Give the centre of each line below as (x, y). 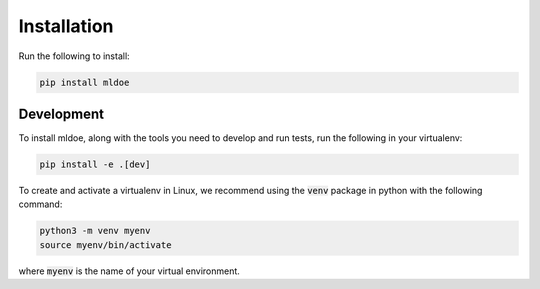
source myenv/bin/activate (105, 244)
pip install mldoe (84, 82)
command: (40, 204)
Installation (66, 26)
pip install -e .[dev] (95, 164)
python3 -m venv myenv (95, 231)
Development (61, 113)
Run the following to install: (74, 56)
